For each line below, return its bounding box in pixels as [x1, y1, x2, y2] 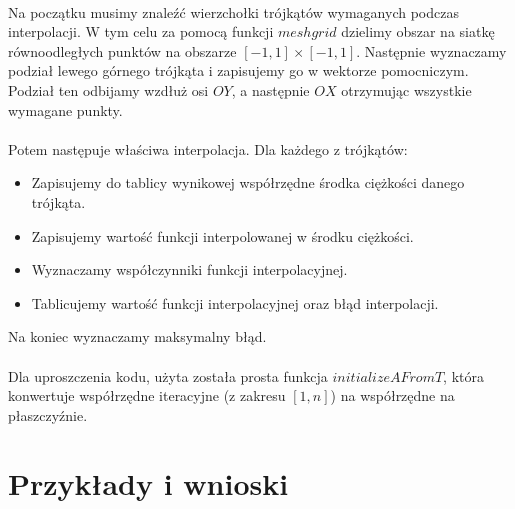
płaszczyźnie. [8, 404, 88, 425]
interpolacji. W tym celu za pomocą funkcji [8, 21, 274, 42]
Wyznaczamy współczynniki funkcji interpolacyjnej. [31, 259, 348, 280]
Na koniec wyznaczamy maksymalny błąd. [8, 326, 267, 347]
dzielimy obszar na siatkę [341, 21, 495, 42]
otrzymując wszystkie [341, 79, 472, 100]
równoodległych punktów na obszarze [8, 40, 237, 61]
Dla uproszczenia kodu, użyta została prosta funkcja [8, 365, 328, 386]
